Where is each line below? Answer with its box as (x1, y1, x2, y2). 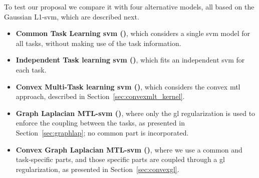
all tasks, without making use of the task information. (16, 37, 181, 48)
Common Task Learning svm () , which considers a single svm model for (16, 28, 250, 38)
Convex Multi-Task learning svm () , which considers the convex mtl (16, 81, 240, 91)
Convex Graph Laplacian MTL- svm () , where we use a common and (16, 144, 242, 154)
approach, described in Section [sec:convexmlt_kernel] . (16, 91, 185, 101)
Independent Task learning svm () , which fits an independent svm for (16, 54, 245, 65)
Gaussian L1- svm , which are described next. (4, 11, 139, 21)
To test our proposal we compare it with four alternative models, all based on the (4, 1, 254, 11)
